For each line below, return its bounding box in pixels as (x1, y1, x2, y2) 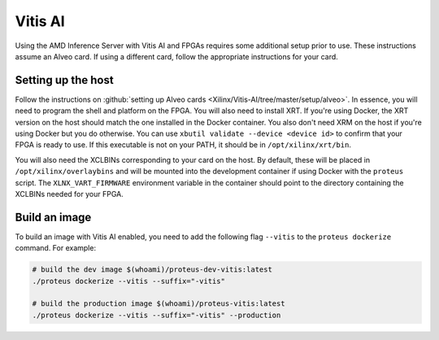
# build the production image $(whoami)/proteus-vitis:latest (32, 299, 285, 308)
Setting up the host (15, 73, 114, 87)
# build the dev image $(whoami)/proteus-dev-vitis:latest (32, 265, 272, 274)
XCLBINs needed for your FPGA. (15, 189, 124, 198)
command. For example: (15, 243, 97, 253)
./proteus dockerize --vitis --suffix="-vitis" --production (32, 310, 281, 320)
